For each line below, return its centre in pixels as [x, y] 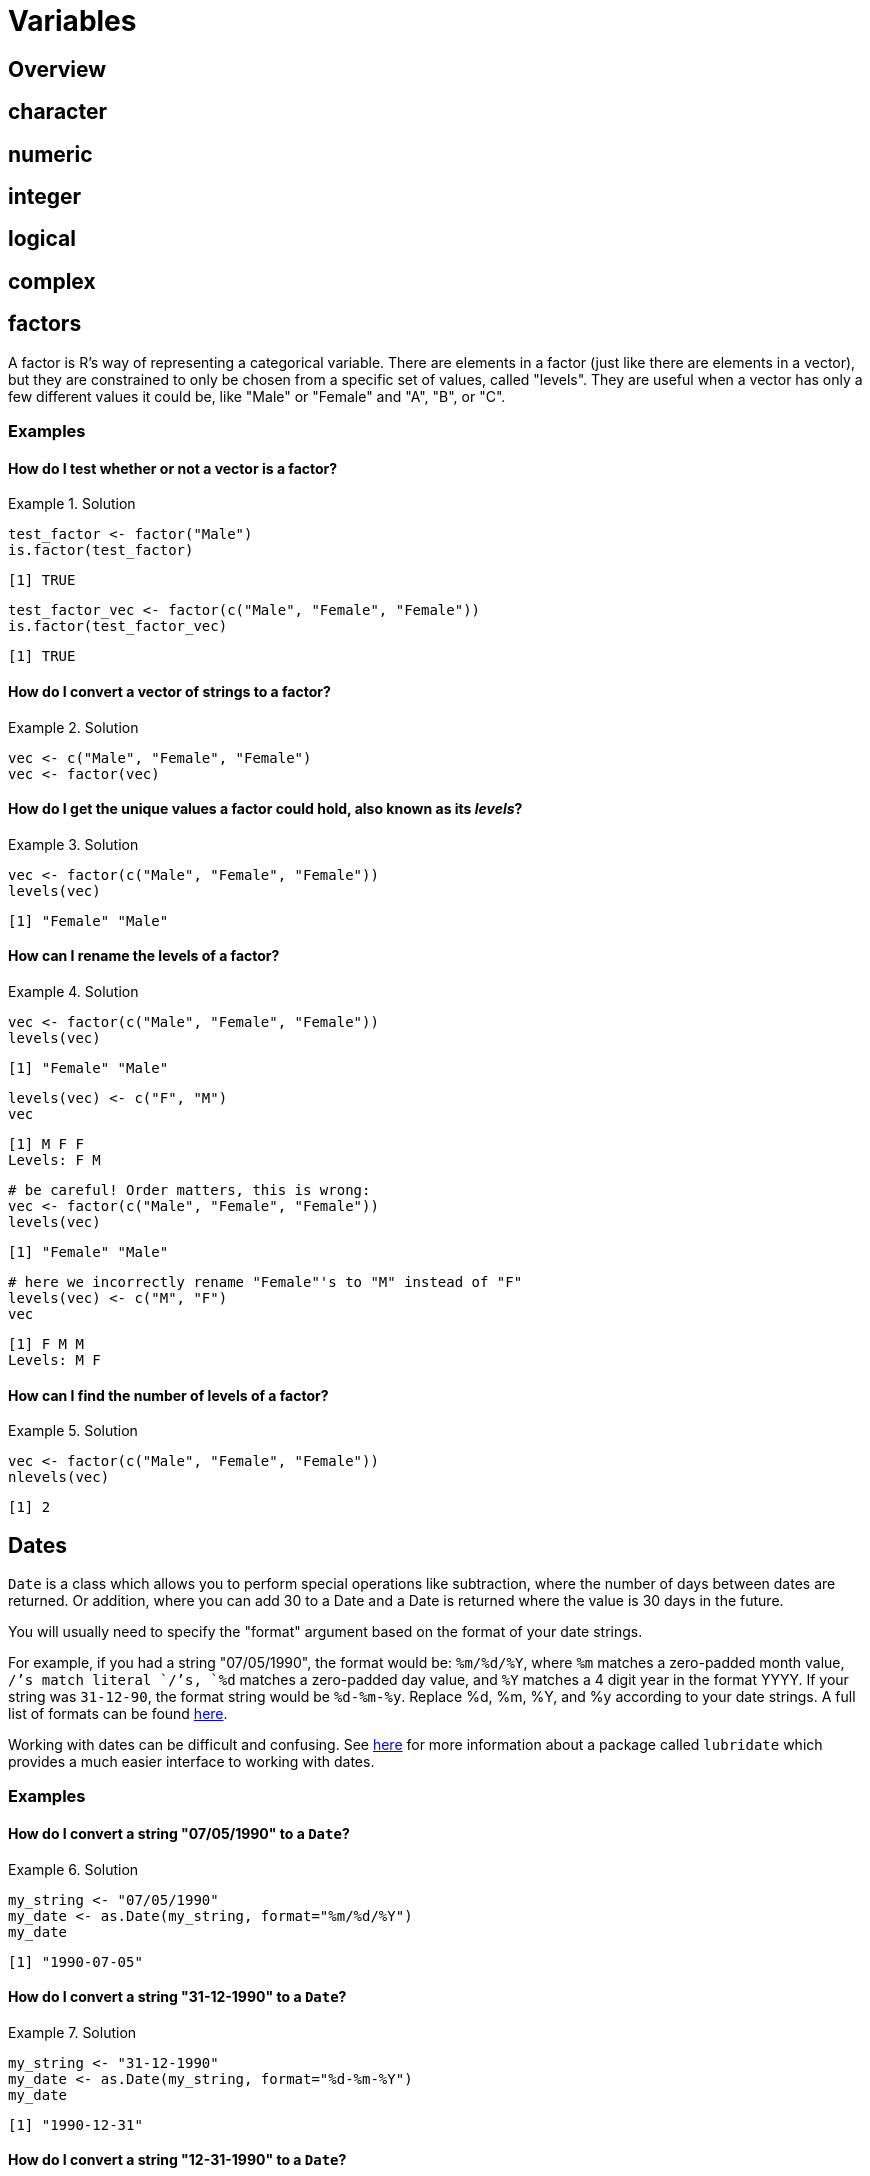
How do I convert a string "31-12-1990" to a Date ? [177, 1997]
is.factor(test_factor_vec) [118, 626]
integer [45, 197]
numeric [50, 154]
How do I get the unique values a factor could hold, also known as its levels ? [265, 809]
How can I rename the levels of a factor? [144, 956]
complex [52, 281]
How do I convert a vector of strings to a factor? [169, 691]
